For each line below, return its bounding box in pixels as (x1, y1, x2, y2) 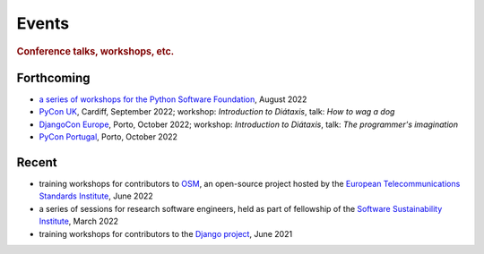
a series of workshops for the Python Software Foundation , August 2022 (39, 94, 307, 105)
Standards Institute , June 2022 (39, 190, 154, 201)
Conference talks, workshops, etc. (16, 45, 175, 57)
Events (16, 13, 70, 33)
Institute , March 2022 (39, 216, 119, 227)
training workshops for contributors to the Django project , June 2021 (39, 228, 293, 239)
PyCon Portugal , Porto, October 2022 (39, 131, 178, 142)
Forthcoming (16, 70, 91, 85)
